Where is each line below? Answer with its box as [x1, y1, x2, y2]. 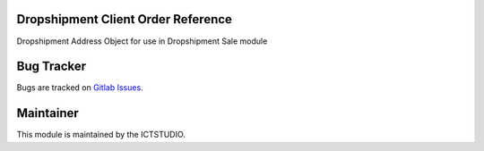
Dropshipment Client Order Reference [16, 12, 233, 27]
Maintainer [16, 105, 80, 121]
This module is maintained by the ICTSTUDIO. [16, 130, 186, 140]
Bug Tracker [16, 59, 87, 74]
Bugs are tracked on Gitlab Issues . [16, 82, 143, 93]
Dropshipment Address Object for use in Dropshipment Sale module [16, 36, 268, 46]
